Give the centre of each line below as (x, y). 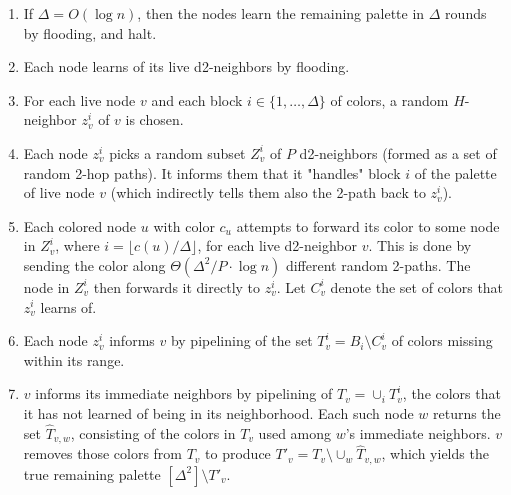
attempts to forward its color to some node (368, 225)
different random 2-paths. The (378, 264)
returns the (466, 412)
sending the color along (94, 264)
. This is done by (420, 245)
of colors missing (442, 340)
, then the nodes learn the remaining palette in (281, 13)
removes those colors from (102, 453)
